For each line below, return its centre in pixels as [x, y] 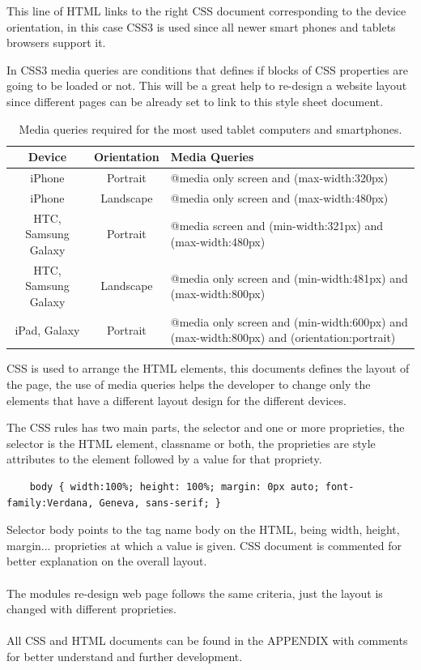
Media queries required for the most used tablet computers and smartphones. [210, 128]
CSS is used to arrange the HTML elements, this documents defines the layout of [208, 368]
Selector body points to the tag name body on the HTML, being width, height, [203, 529]
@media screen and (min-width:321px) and [277, 226]
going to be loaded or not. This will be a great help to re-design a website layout [207, 85]
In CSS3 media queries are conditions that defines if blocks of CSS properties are [208, 69]
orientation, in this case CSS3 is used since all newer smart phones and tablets [201, 26]
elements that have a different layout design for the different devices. [176, 400]
